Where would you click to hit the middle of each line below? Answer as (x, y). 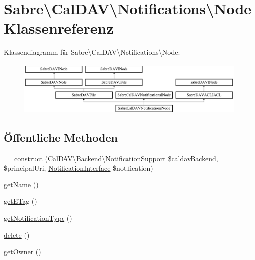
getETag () (21, 201)
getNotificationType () (38, 217)
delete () (17, 234)
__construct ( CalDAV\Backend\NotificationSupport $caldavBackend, (111, 158)
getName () (21, 184)
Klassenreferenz (59, 28)
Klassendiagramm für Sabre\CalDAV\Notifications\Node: (92, 52)
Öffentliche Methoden (61, 137)
